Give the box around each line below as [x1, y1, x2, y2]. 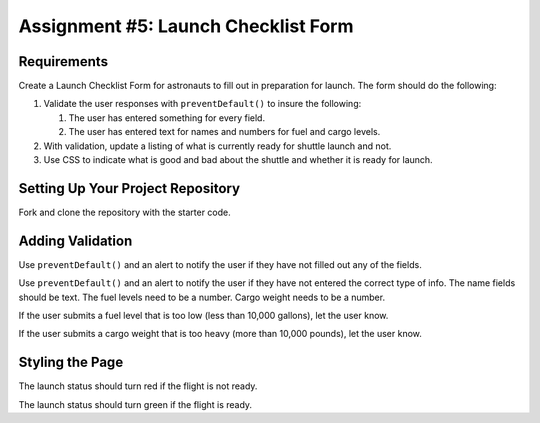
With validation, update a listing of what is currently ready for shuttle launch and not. [43, 140, 392, 152]
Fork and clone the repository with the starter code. [18, 206, 232, 218]
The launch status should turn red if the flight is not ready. [18, 380, 258, 392]
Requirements [18, 53, 109, 70]
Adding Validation [18, 232, 133, 249]
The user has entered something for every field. [68, 111, 265, 124]
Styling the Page [18, 354, 124, 371]
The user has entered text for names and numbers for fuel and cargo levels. [68, 126, 381, 138]
